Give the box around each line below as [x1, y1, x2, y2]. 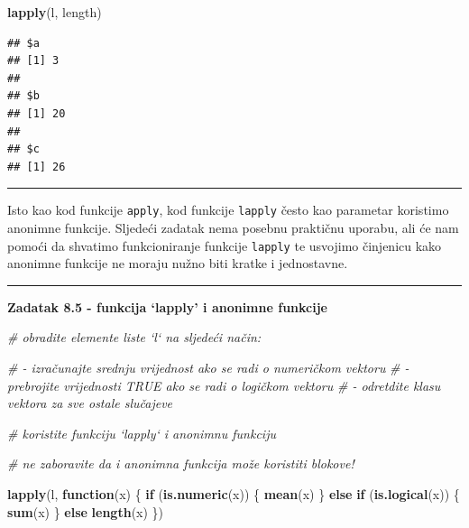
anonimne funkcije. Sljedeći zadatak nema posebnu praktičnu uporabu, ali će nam [7, 218, 459, 236]
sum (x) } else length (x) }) [7, 502, 164, 521]
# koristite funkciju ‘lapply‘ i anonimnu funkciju [7, 423, 276, 442]
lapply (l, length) [7, 3, 102, 21]
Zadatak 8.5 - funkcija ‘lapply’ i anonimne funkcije [7, 297, 327, 316]
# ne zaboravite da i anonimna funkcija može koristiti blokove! [7, 454, 354, 473]
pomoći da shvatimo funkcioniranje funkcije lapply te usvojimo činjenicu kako [7, 236, 442, 255]
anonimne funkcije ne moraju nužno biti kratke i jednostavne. [7, 254, 348, 273]
